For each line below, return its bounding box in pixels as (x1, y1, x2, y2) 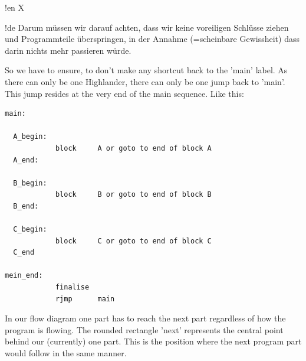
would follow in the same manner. (5, 347, 127, 359)
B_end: (13, 201, 39, 210)
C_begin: (13, 225, 47, 234)
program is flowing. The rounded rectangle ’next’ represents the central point (5, 323, 284, 336)
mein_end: (5, 271, 43, 280)
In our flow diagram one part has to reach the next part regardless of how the (5, 312, 286, 324)
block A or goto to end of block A (55, 144, 212, 152)
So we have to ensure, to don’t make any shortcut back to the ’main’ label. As (5, 64, 288, 76)
